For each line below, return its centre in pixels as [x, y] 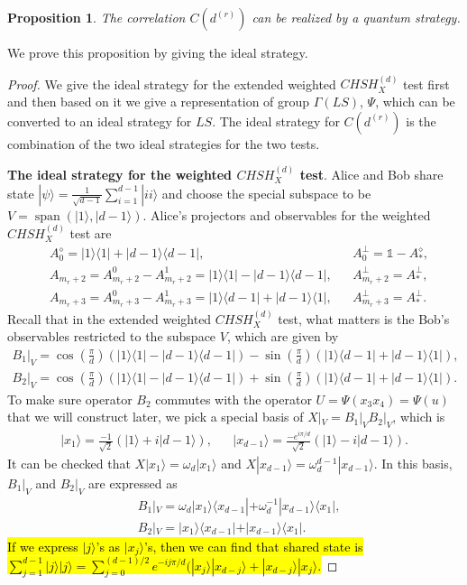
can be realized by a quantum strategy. [356, 17]
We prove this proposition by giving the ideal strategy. [158, 52]
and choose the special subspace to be [266, 193]
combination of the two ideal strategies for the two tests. [164, 143]
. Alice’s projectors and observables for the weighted [287, 214]
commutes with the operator [233, 399]
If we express [43, 546]
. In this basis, [413, 463]
